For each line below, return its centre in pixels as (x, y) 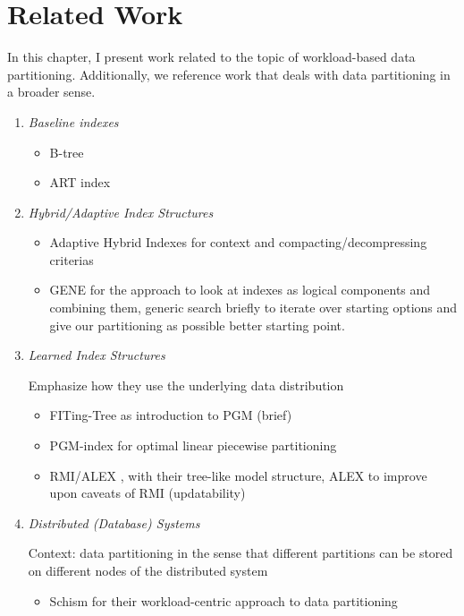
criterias (72, 259)
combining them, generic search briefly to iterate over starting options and (253, 308)
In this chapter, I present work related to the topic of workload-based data (211, 57)
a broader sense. (51, 92)
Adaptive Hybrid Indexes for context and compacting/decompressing (238, 242)
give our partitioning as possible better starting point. (197, 325)
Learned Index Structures (97, 355)
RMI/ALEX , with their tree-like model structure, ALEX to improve (238, 475)
